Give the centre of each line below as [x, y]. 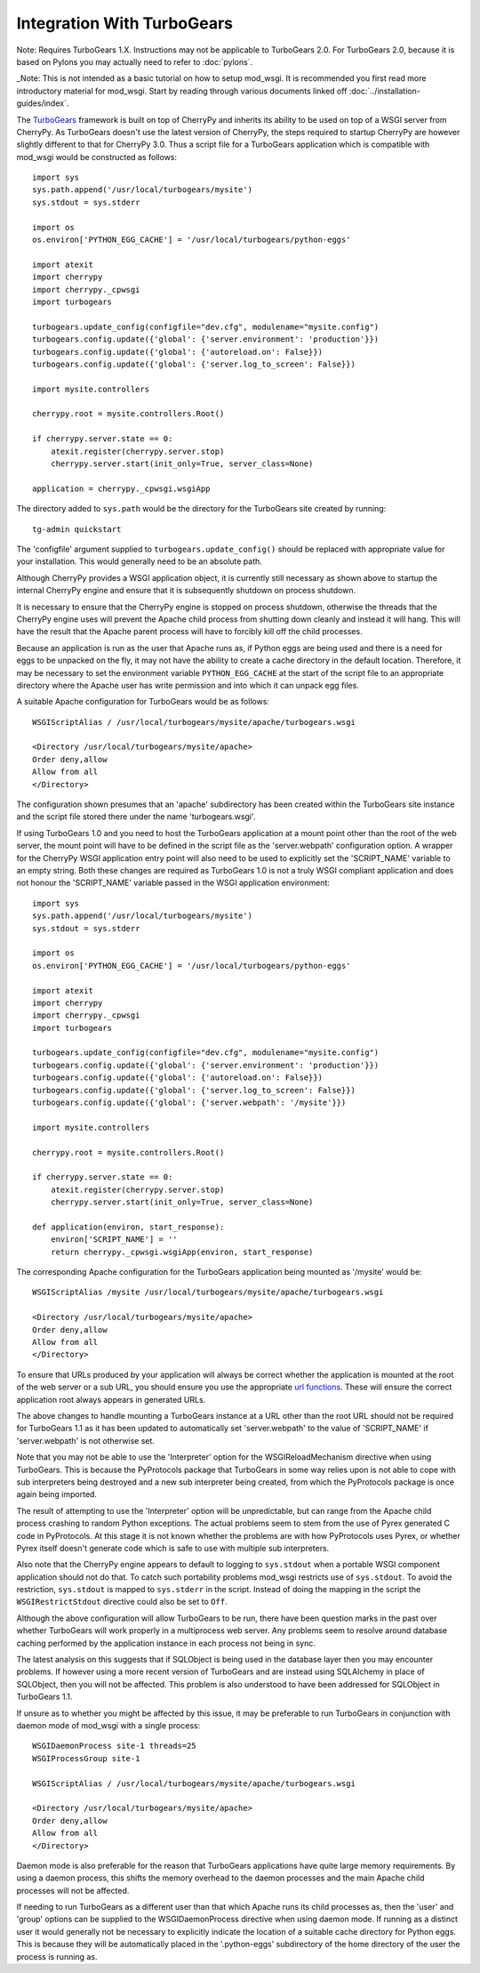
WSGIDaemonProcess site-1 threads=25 [115, 1746]
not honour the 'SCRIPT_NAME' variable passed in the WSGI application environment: [173, 883]
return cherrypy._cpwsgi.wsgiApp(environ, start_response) [182, 1252]
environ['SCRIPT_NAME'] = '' [114, 1240]
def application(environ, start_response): [128, 1227]
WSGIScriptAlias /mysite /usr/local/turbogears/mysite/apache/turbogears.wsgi [208, 1293]
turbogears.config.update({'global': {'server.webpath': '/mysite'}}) [189, 1103]
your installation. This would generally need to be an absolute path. [139, 561]
